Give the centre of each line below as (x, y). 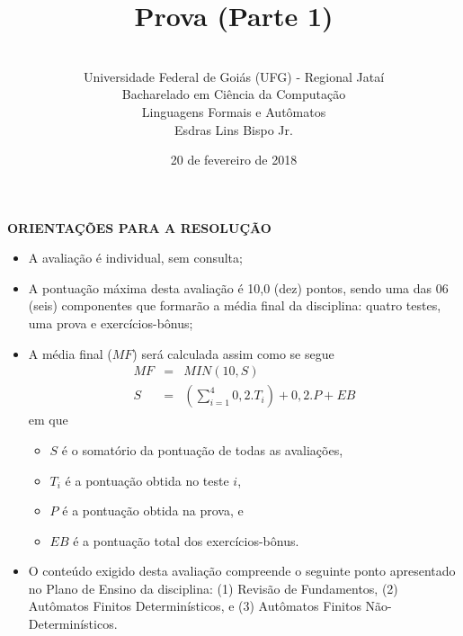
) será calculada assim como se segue (233, 353)
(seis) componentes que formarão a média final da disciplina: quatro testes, (235, 305)
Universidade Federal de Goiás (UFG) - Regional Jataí (234, 76)
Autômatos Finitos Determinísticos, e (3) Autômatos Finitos (195, 606)
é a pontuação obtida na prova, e (153, 511)
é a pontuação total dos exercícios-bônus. (186, 540)
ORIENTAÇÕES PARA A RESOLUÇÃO (139, 227)
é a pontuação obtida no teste (147, 480)
